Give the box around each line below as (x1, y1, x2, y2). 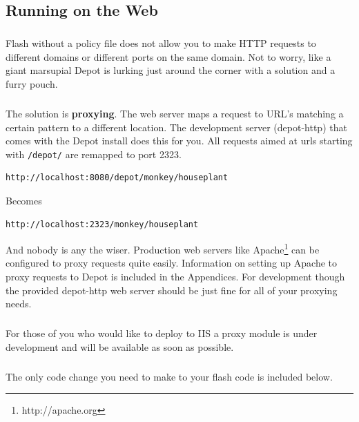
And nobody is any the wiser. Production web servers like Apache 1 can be (6, 240, 320, 256)
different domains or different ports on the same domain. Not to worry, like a (6, 49, 331, 64)
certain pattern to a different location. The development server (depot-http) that (6, 119, 347, 134)
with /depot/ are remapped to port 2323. (6, 146, 182, 161)
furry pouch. (6, 76, 58, 90)
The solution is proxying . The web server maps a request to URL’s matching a (6, 106, 344, 120)
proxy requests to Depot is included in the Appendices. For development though (6, 269, 345, 283)
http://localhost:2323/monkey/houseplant (6, 219, 199, 229)
